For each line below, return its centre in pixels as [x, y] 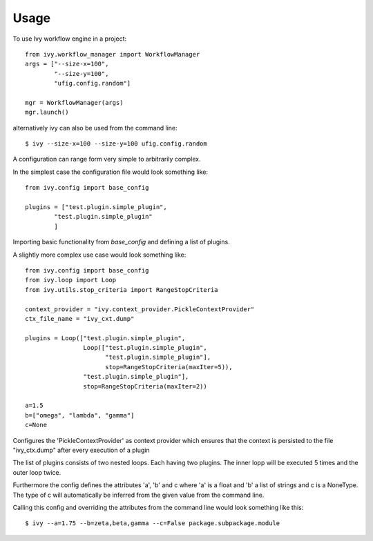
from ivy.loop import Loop [71, 280]
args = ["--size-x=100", [67, 64]
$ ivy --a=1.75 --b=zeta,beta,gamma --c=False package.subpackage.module [153, 523]
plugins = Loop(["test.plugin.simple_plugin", [105, 338]
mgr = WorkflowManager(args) [74, 102]
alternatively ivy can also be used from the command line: [95, 128]
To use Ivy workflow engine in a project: [70, 39]
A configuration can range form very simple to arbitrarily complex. [107, 159]
